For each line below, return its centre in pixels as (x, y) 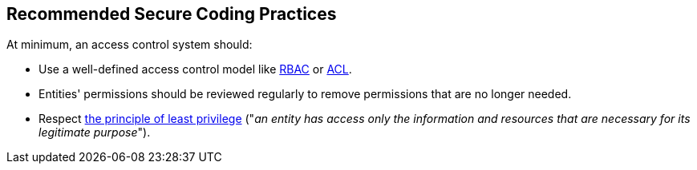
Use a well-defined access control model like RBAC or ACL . (195, 69)
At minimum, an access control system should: (130, 45)
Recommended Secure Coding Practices (172, 14)
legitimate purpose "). (95, 132)
